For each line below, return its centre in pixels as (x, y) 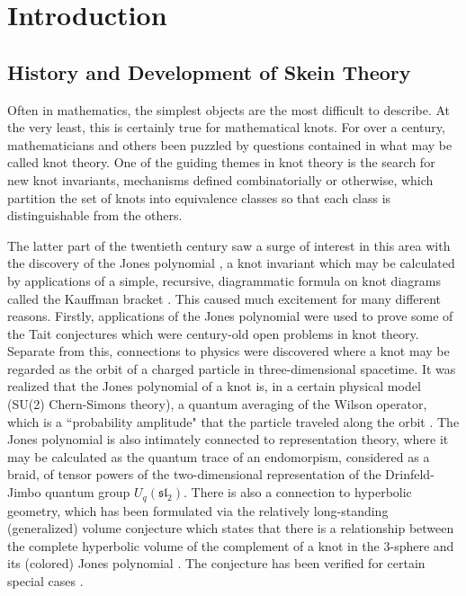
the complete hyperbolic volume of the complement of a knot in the (193, 545)
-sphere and (422, 545)
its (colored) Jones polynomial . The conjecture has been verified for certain (216, 563)
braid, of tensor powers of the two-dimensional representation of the (194, 474)
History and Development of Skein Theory (209, 71)
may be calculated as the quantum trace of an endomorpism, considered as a (219, 456)
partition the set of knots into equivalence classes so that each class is (199, 197)
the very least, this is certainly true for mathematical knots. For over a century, (226, 127)
